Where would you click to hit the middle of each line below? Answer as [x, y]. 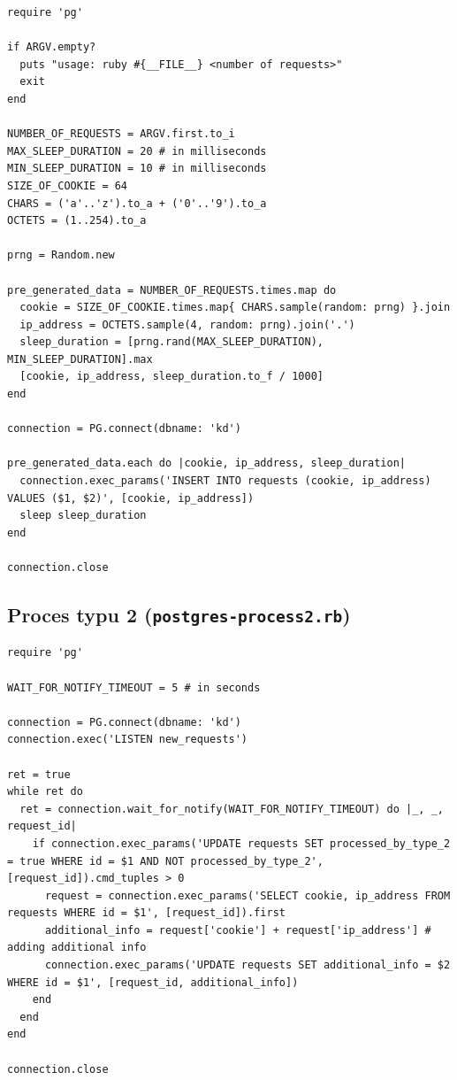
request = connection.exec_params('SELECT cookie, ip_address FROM [248, 895]
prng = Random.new [61, 255]
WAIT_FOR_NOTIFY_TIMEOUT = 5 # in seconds [134, 687]
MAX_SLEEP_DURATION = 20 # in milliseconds [137, 151]
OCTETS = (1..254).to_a [77, 221]
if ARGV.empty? [52, 47]
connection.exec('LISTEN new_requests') [128, 740]
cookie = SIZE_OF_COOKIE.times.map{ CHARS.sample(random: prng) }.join [235, 308]
